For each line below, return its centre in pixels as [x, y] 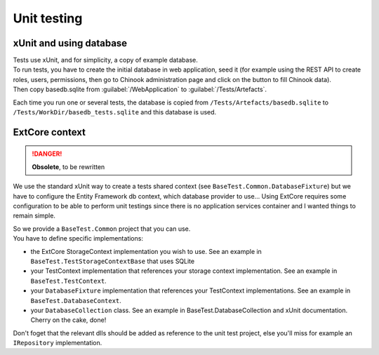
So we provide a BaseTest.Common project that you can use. [102, 229]
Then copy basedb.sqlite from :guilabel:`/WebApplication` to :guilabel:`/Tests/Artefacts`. [140, 89]
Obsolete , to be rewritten [68, 167]
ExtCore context [49, 132]
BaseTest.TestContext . [68, 281]
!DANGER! [47, 154]
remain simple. [34, 216]
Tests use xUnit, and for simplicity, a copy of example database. [105, 60]
